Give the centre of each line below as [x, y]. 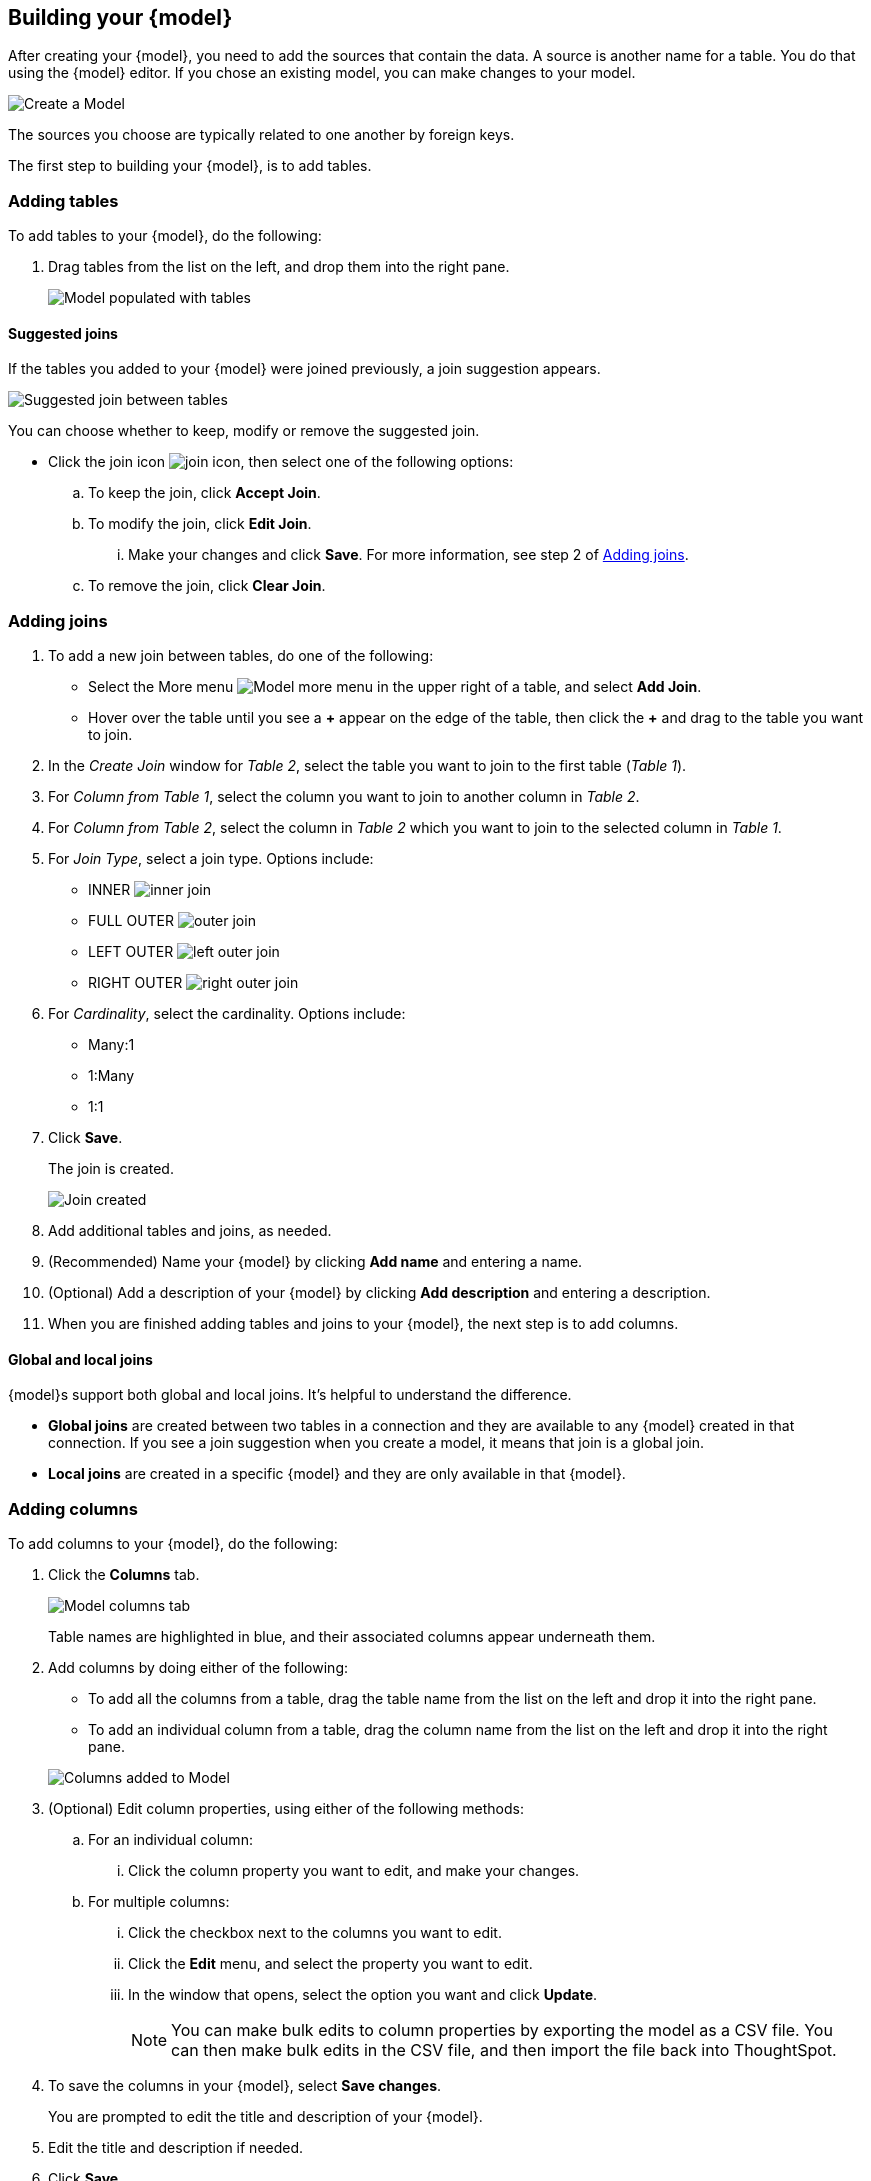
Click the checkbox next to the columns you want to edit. [315, 1933]
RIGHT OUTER [135, 983]
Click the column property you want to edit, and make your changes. [354, 1871]
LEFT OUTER [131, 952]
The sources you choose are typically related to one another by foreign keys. [261, 135]
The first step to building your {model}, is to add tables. [190, 166]
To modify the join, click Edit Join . [200, 524]
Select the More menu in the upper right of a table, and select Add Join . [395, 687]
